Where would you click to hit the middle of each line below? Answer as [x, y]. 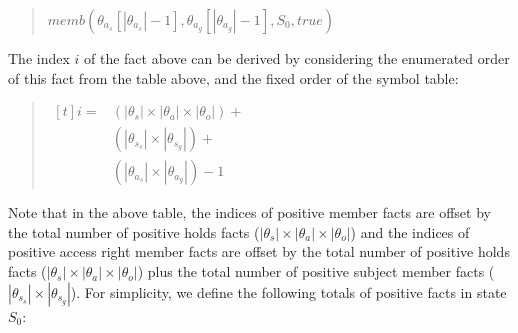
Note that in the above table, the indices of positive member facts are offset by [249, 212]
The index [39, 58]
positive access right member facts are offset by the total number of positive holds [259, 251]
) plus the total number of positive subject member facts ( [316, 271]
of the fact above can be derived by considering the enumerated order [297, 58]
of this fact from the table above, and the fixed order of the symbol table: [233, 77]
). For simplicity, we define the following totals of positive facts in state [288, 291]
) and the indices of [410, 231]
